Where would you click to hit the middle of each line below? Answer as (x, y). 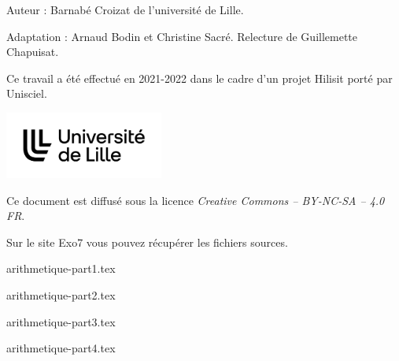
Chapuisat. (33, 52)
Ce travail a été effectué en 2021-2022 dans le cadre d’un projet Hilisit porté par (199, 78)
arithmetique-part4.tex (61, 348)
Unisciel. (27, 93)
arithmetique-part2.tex (61, 295)
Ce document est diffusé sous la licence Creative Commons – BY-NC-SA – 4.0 (196, 200)
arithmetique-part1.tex (61, 268)
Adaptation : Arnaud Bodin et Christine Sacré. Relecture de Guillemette (182, 36)
